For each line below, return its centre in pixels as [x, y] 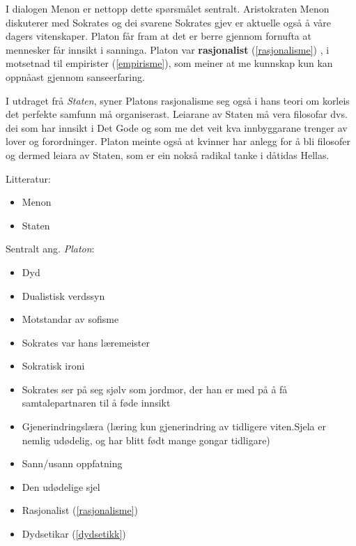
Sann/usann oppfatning [72, 463]
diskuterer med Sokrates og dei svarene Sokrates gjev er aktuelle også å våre [168, 22]
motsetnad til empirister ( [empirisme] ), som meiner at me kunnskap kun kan [169, 63]
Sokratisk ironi [53, 366]
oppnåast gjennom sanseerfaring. [75, 76]
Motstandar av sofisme [70, 319]
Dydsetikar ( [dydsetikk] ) [74, 534]
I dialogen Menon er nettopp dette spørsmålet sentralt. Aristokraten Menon [168, 8]
